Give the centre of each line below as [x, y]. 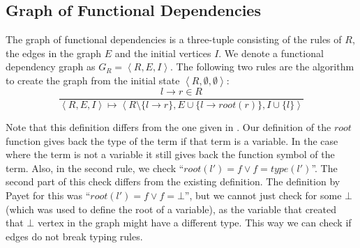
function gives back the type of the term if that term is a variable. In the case [172, 140]
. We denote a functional [271, 53]
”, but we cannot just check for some [263, 195]
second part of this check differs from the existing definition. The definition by [173, 181]
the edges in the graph [54, 53]
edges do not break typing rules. [74, 236]
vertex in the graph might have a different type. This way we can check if [194, 223]
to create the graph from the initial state [93, 80]
